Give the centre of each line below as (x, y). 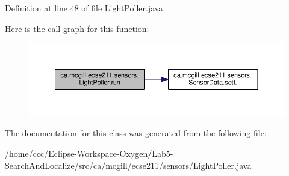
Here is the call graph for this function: (77, 28)
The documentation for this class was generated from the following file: (136, 133)
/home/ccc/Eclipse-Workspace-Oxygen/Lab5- (89, 153)
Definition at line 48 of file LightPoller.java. (85, 8)
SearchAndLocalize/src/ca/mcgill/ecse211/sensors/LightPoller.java (128, 165)
